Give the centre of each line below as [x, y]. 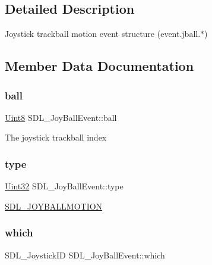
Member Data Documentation [99, 66]
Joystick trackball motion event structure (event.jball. [103, 34]
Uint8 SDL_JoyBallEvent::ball [61, 117]
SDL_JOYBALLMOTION [54, 206]
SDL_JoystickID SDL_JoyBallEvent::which [85, 255]
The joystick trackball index [56, 137]
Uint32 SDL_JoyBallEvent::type [64, 186]
